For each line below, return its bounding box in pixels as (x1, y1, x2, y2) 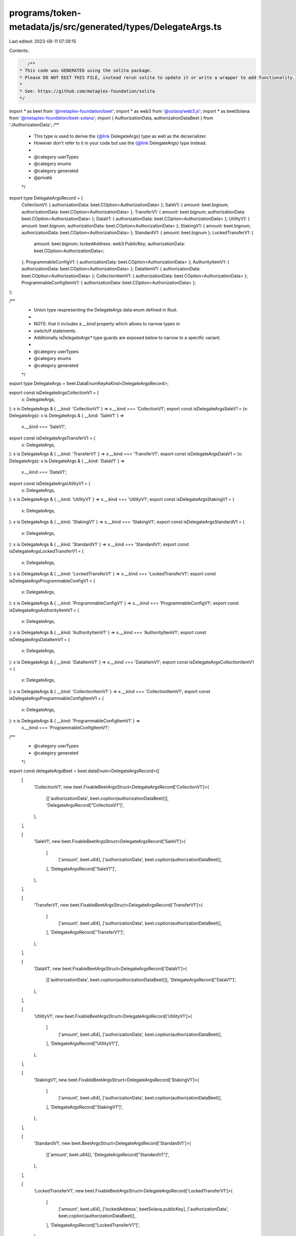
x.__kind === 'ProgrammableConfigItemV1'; (21, 725, 110, 731)
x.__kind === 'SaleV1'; (21, 424, 67, 430)
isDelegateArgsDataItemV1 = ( (9, 636, 70, 642)
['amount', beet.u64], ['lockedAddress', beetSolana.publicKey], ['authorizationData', (58, 1206, 229, 1212)
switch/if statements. (34, 328, 76, 334)
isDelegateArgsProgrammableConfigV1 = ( (9, 577, 96, 583)
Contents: (9, 47, 29, 53)
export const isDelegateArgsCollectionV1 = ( (9, 390, 99, 396)
